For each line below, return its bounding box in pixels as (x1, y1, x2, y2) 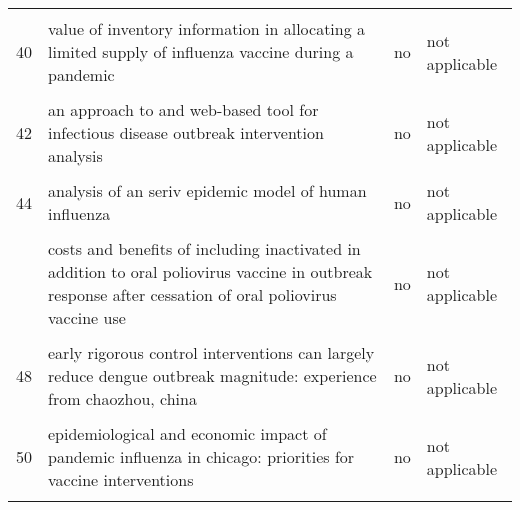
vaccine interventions (48, 468, 194, 491)
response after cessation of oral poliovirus (48, 283, 337, 306)
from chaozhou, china (48, 387, 197, 410)
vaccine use (48, 306, 126, 329)
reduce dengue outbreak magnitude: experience (48, 364, 377, 387)
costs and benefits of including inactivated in (48, 237, 361, 260)
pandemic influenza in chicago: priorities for (48, 445, 355, 468)
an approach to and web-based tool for (48, 98, 319, 121)
